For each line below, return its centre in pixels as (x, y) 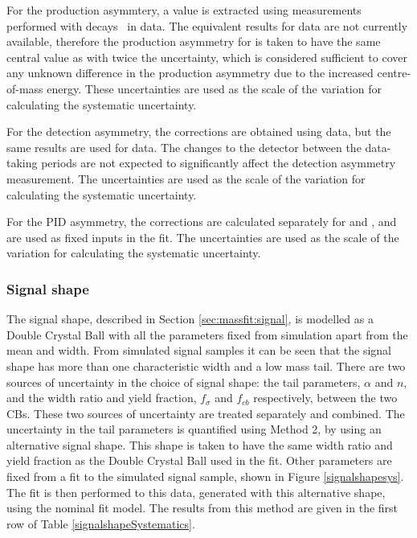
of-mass (25, 88)
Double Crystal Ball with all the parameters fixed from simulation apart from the (207, 334)
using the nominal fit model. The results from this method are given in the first (202, 508)
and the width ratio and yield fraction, (102, 398)
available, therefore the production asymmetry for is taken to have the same (194, 41)
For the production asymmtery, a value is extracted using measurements (184, 10)
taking (22, 163)
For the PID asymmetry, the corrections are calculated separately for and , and (202, 222)
